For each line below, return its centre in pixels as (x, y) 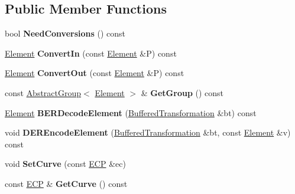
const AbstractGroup (43, 92)
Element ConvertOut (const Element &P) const (95, 73)
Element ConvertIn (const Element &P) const (91, 53)
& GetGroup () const (182, 92)
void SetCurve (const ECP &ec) (65, 164)
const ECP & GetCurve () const (66, 183)
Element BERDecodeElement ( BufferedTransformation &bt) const (131, 112)
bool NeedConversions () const (65, 33)
